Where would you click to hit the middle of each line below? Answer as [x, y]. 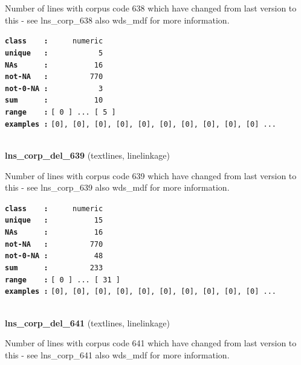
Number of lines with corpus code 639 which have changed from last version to [151, 175]
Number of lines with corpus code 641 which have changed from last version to [151, 343]
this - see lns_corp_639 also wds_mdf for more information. [117, 187]
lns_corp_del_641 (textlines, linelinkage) [87, 322]
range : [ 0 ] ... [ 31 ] [63, 280]
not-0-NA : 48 [54, 256]
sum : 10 [54, 100]
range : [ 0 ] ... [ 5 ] [60, 113]
